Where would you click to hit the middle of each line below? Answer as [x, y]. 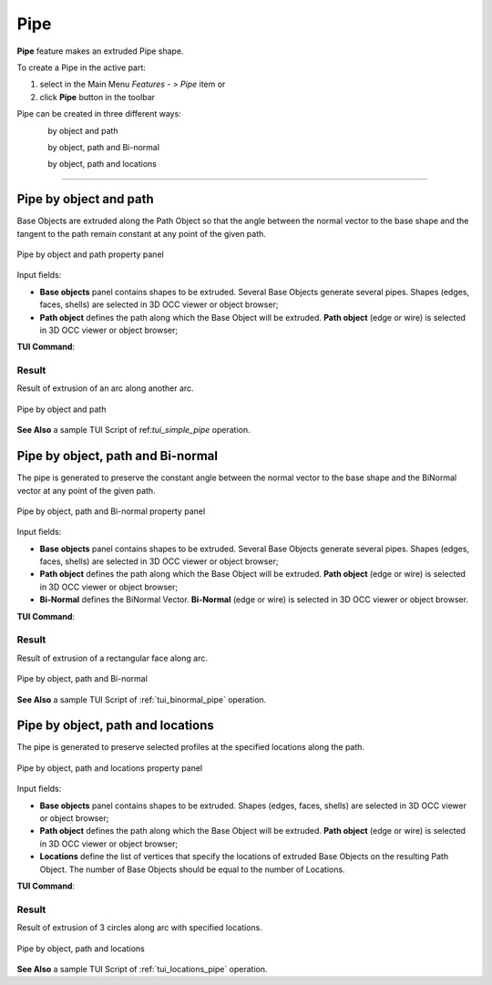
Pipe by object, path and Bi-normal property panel [111, 511]
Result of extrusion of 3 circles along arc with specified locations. [140, 928]
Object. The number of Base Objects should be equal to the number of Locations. [192, 869]
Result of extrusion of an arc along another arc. [106, 388]
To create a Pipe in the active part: [81, 67]
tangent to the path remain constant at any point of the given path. [141, 233]
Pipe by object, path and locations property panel [110, 768]
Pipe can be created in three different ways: [99, 114]
